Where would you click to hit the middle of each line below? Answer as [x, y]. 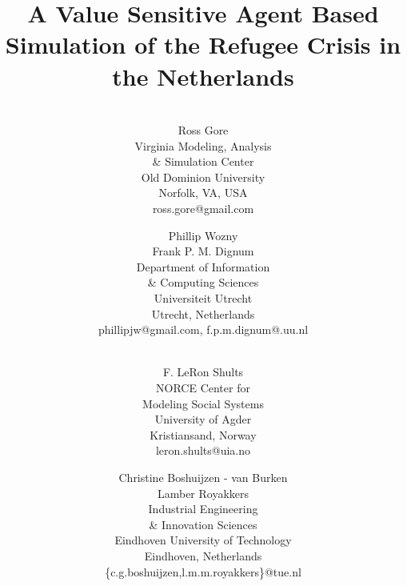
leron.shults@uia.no [203, 450]
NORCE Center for [203, 387]
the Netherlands [203, 76]
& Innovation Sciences [203, 524]
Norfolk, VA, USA [203, 193]
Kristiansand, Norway [203, 434]
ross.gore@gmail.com [203, 209]
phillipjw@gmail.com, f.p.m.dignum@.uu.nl [203, 329]
